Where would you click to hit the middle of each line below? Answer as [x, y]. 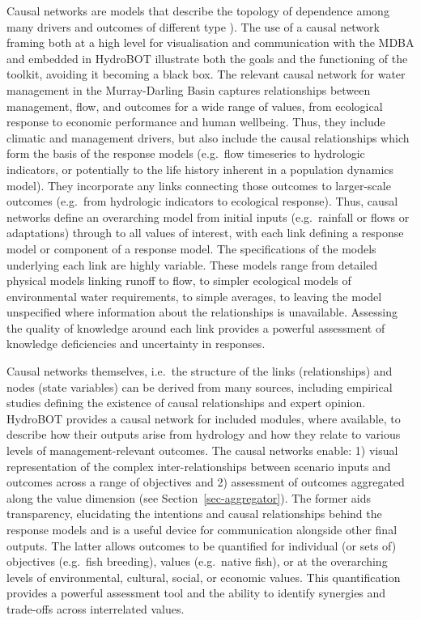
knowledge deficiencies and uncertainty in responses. [136, 344]
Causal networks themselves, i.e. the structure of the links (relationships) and [200, 371]
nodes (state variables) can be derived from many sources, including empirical [200, 386]
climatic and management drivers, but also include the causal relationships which [208, 137]
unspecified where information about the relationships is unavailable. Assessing [202, 312]
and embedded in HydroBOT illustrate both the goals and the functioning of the [207, 58]
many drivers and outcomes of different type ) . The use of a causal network [193, 26]
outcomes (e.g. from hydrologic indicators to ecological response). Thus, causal [202, 201]
